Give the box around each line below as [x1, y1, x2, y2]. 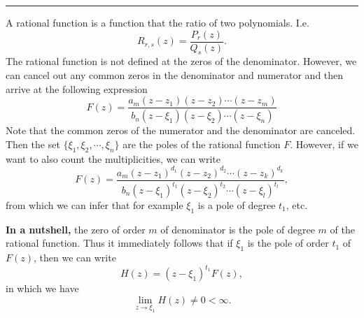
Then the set [6, 136, 60, 151]
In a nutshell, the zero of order [6, 222, 146, 236]
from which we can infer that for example [6, 198, 183, 212]
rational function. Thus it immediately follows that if [6, 236, 233, 250]
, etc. [286, 198, 308, 212]
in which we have [6, 281, 79, 296]
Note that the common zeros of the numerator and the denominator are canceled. [6, 123, 356, 138]
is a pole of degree [197, 198, 276, 212]
